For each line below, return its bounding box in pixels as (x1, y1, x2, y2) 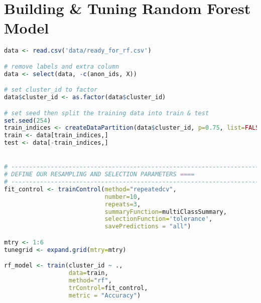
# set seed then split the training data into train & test (4, 109, 209, 117)
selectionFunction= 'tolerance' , (104, 215, 213, 223)
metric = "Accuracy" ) (68, 291, 141, 299)
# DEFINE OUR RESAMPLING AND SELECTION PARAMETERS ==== (4, 171, 195, 178)
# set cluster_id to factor (4, 86, 98, 94)
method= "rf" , (68, 277, 112, 284)
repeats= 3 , (104, 200, 141, 208)
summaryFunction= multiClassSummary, (104, 208, 227, 215)
